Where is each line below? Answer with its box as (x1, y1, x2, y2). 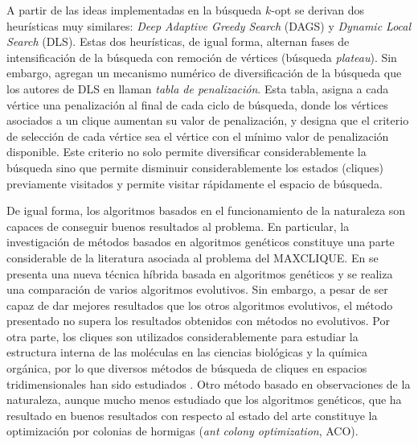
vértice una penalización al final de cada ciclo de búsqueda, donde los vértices (6, 96, 388, 113)
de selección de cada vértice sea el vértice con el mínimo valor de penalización (6, 127, 389, 144)
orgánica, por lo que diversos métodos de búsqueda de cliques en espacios (6, 360, 367, 377)
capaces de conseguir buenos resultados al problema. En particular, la (6, 217, 350, 234)
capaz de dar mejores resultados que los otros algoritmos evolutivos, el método (6, 296, 393, 313)
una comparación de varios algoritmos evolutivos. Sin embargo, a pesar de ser (6, 281, 388, 298)
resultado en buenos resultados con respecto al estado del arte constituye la (6, 406, 378, 423)
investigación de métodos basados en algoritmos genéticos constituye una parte (6, 233, 395, 250)
